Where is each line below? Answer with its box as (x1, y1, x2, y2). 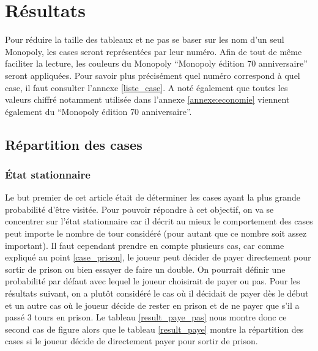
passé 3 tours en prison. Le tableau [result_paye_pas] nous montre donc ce (5, 311, 287, 323)
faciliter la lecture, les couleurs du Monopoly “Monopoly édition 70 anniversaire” (5, 57, 308, 70)
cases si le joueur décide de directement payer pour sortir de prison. (5, 334, 258, 347)
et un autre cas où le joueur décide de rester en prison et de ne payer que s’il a (5, 298, 300, 311)
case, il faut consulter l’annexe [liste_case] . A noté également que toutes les (5, 81, 288, 94)
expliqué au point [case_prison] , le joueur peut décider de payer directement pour (5, 251, 311, 264)
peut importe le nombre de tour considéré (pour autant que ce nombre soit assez (5, 227, 307, 240)
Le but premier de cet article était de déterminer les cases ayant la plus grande (5, 191, 300, 204)
